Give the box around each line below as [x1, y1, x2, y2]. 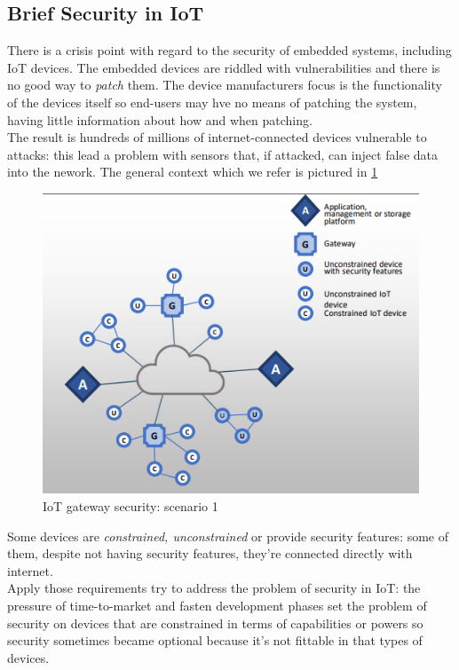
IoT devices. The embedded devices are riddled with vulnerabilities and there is [7, 58, 440, 76]
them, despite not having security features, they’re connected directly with [7, 544, 413, 563]
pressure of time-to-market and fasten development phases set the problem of [7, 596, 427, 615]
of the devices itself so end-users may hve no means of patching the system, [7, 92, 417, 111]
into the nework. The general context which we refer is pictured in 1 [7, 162, 378, 181]
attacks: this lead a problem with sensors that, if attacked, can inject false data [7, 145, 439, 163]
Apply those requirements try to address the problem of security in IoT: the [7, 579, 421, 597]
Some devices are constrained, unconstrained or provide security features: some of [7, 526, 449, 545]
